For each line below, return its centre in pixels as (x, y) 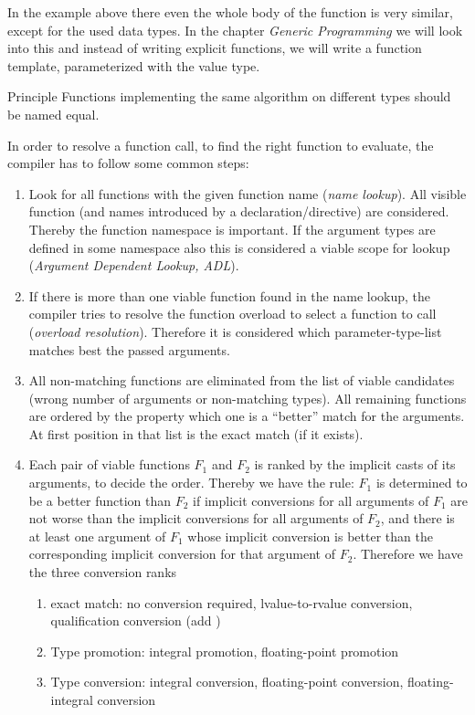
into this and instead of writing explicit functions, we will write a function (215, 48)
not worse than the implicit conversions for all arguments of (196, 518)
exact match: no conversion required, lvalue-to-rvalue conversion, (232, 602)
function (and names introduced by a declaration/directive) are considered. (239, 211)
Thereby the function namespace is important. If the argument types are (232, 229)
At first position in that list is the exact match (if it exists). (196, 433)
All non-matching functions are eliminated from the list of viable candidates (242, 380)
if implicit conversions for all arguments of (311, 500)
